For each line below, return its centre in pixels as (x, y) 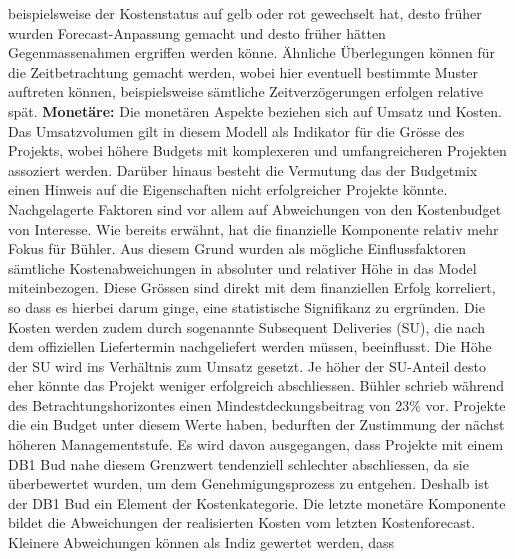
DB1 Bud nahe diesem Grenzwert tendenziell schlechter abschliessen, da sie (238, 463)
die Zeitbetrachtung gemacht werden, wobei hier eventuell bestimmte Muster (243, 71)
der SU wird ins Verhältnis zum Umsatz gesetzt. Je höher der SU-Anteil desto (247, 365)
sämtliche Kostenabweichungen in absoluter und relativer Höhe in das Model (242, 267)
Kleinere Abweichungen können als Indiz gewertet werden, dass (201, 542)
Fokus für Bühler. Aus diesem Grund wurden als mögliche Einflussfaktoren (237, 248)
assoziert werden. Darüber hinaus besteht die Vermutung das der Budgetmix (243, 169)
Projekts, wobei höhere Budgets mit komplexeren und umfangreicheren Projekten (257, 150)
